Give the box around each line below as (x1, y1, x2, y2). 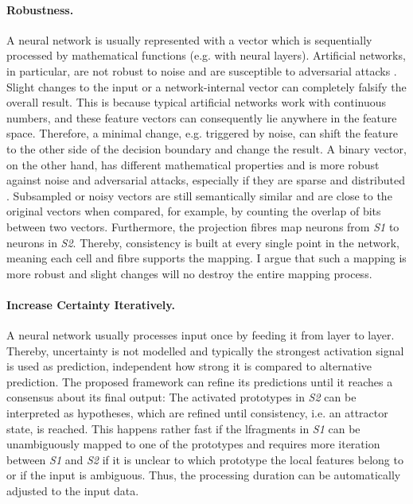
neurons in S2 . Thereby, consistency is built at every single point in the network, (6, 234, 399, 250)
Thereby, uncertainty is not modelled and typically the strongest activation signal (6, 342, 404, 359)
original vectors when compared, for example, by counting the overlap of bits (6, 203, 381, 219)
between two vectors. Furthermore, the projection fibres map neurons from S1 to (6, 218, 399, 235)
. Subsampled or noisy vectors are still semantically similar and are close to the (6, 187, 392, 204)
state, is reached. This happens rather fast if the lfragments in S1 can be (6, 420, 360, 436)
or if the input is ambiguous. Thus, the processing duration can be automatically (6, 467, 401, 483)
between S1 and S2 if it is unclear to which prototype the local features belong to (6, 451, 403, 467)
